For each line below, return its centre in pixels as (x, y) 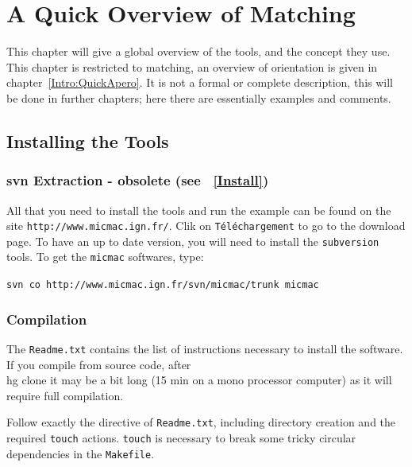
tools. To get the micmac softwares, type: (105, 257)
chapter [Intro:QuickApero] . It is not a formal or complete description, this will (200, 82)
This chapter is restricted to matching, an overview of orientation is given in (192, 66)
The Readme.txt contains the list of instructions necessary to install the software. (205, 348)
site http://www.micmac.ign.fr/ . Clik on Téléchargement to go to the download (206, 226)
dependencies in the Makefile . (81, 453)
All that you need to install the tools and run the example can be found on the (199, 210)
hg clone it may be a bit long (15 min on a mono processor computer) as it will (199, 380)
